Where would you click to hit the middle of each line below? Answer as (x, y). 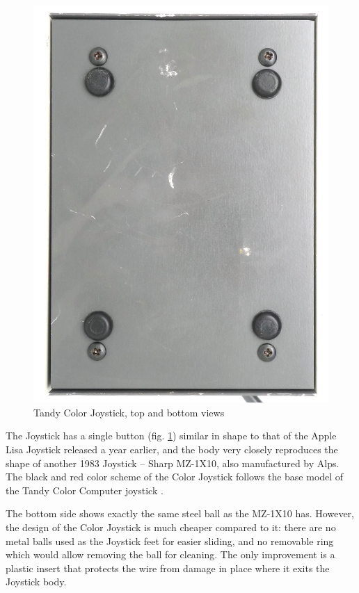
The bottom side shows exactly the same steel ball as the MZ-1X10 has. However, (180, 513)
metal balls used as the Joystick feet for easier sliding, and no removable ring (170, 541)
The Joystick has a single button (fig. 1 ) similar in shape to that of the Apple (171, 436)
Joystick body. (36, 582)
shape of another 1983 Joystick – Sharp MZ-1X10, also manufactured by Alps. (173, 463)
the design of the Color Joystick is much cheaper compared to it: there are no (171, 527)
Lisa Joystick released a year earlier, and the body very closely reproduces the (172, 449)
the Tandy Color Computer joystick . (85, 490)
